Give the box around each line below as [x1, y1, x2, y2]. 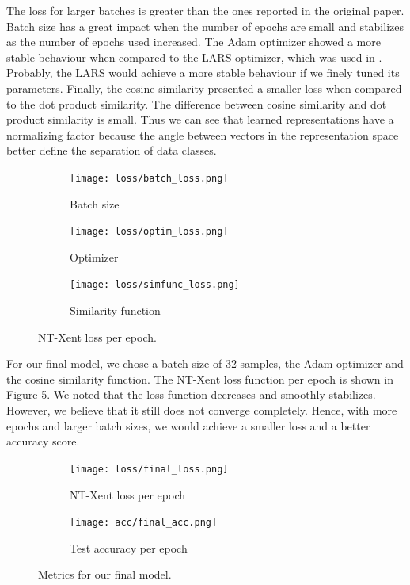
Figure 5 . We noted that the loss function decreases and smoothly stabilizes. [6, 386, 376, 403]
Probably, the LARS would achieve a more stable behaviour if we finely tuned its [6, 64, 400, 81]
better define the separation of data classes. [6, 142, 217, 159]
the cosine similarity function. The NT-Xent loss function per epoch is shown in [6, 370, 393, 387]
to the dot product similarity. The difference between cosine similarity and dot [6, 95, 387, 112]
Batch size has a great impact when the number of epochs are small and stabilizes [6, 17, 404, 34]
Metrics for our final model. [38, 566, 172, 583]
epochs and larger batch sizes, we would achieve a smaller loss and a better [6, 417, 370, 434]
